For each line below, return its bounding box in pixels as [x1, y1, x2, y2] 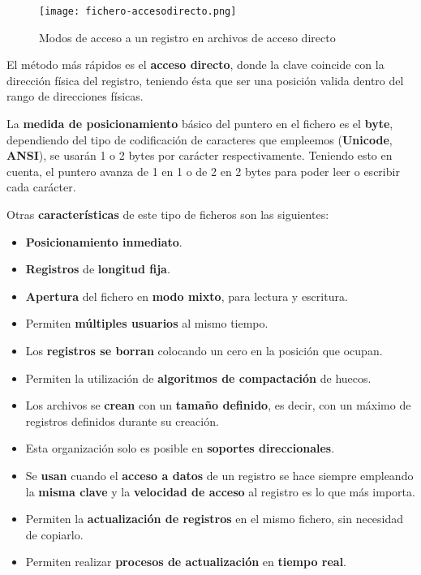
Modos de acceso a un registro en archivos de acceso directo [39, 28, 336, 45]
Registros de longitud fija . [25, 260, 170, 277]
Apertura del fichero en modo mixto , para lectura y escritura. [25, 287, 348, 304]
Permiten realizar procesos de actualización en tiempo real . [25, 553, 347, 570]
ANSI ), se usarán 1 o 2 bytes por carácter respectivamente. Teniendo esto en [6, 147, 393, 164]
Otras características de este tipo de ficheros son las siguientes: [6, 206, 329, 222]
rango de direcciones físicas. [6, 88, 144, 105]
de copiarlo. [25, 526, 84, 543]
